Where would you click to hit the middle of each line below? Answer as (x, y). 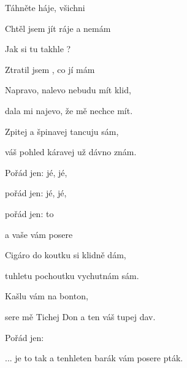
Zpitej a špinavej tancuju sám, (62, 131)
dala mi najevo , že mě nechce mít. (69, 110)
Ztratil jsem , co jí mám (50, 69)
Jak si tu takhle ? (38, 49)
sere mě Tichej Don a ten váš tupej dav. (80, 316)
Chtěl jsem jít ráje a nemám (58, 28)
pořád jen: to (29, 213)
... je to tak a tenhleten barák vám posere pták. (94, 358)
